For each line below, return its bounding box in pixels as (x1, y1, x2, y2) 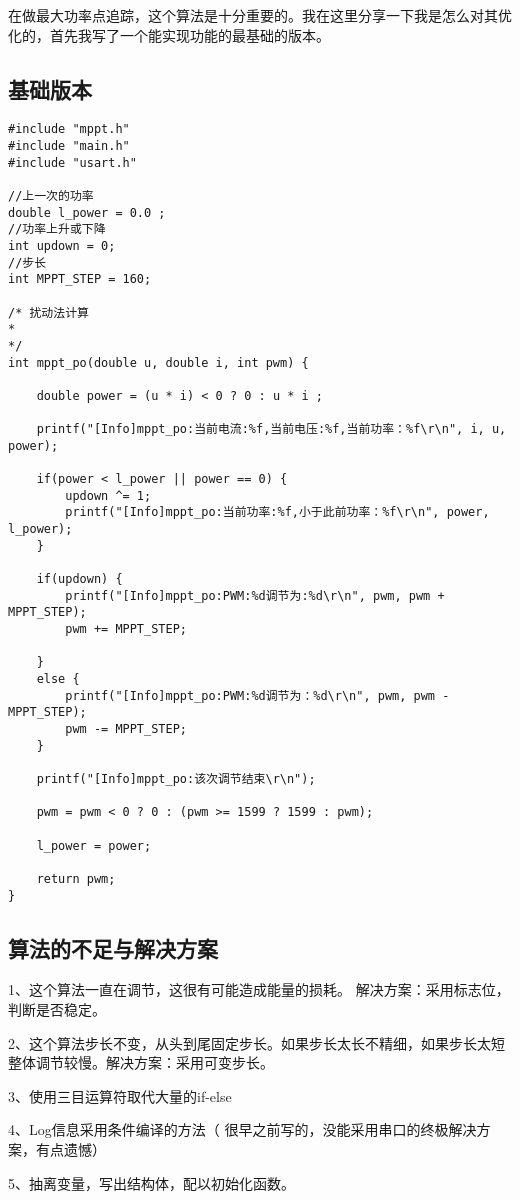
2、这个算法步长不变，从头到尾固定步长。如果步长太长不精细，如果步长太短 (8, 1032, 505, 1053)
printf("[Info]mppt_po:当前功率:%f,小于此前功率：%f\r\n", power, (65, 505, 490, 520)
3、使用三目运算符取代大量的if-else (8, 1085, 232, 1106)
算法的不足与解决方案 (8, 932, 218, 963)
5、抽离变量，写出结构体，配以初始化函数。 (8, 1172, 295, 1193)
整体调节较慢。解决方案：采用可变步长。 (8, 1052, 274, 1073)
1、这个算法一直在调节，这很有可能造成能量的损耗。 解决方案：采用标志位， (8, 979, 510, 1000)
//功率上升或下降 (8, 222, 106, 237)
